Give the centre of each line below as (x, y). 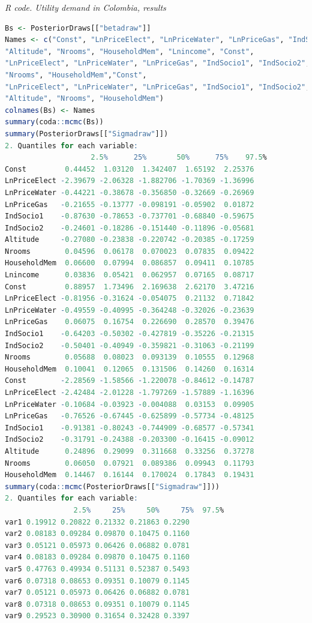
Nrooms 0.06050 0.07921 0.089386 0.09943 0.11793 (130, 463)
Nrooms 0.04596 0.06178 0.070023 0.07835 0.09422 (130, 251)
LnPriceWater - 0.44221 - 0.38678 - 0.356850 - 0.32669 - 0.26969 (130, 192)
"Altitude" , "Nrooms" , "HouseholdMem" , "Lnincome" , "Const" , (130, 51)
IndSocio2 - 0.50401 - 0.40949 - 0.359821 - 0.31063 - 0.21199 (130, 345)
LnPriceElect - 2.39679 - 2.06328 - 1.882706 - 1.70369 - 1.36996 (130, 181)
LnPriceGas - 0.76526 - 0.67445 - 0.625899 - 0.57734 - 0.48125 (130, 416)
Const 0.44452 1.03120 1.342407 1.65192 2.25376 (130, 169)
